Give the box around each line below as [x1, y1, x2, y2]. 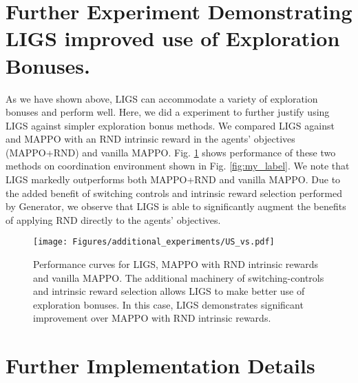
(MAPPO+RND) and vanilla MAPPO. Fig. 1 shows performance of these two [6, 145, 336, 159]
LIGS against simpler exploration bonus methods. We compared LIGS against [6, 118, 335, 132]
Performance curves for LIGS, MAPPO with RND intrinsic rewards [33, 257, 319, 271]
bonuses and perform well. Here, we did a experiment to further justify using [6, 105, 330, 119]
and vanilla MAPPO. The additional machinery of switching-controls [33, 270, 324, 284]
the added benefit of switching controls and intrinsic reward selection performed [6, 185, 343, 200]
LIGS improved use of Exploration [6, 24, 340, 52]
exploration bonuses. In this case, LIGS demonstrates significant [33, 297, 304, 311]
